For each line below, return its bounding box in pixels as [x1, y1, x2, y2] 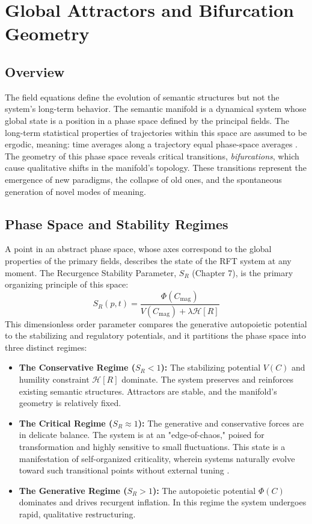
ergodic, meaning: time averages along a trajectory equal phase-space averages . [5, 138, 298, 150]
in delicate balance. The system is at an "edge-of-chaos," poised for [19, 428, 265, 441]
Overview [5, 62, 65, 81]
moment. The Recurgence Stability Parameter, [5, 266, 177, 279]
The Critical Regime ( [19, 416, 113, 429]
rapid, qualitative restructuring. [19, 507, 136, 520]
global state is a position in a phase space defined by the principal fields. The [5, 114, 290, 126]
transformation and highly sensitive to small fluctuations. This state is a [19, 440, 286, 452]
